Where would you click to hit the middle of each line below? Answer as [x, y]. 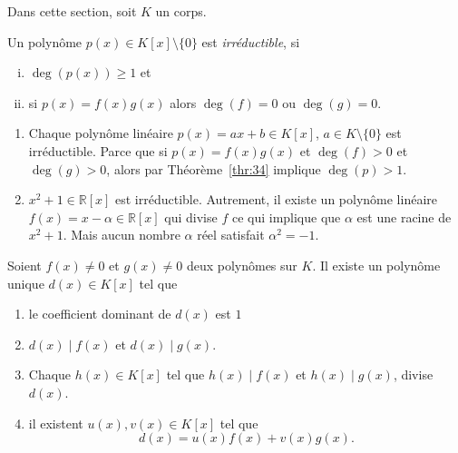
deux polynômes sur [242, 265]
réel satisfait [231, 235]
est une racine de [404, 217]
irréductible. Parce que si [98, 150]
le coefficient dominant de [100, 314]
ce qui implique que [286, 217]
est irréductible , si [251, 41]
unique [26, 283]
